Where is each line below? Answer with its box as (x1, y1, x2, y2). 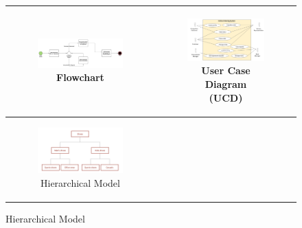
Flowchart (56, 70, 104, 84)
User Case (201, 63, 251, 78)
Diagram (205, 77, 247, 91)
